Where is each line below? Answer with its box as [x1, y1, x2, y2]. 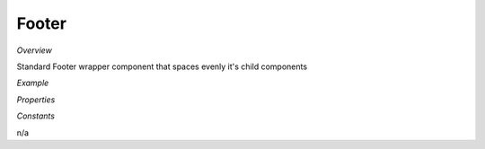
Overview [16, 45, 53, 56]
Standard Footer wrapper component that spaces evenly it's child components [16, 61, 308, 72]
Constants [16, 110, 56, 121]
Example [16, 77, 49, 89]
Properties [16, 94, 56, 105]
